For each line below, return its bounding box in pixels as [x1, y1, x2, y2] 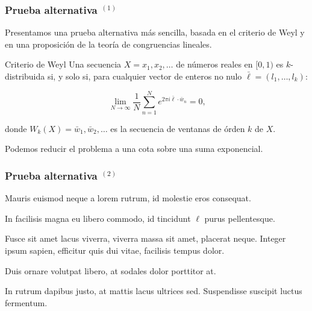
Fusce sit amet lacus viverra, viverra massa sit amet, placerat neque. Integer [5, 232, 286, 245]
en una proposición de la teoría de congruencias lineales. [5, 37, 212, 50]
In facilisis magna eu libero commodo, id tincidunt [5, 212, 191, 224]
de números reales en [176, 58, 253, 71]
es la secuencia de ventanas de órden [110, 122, 245, 134]
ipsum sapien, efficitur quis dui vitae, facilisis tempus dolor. [5, 243, 225, 256]
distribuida [5, 70, 45, 82]
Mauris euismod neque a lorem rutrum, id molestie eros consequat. [5, 192, 251, 204]
